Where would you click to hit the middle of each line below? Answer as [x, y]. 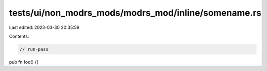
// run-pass [34, 49]
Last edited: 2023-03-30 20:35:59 [44, 27]
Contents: [19, 36]
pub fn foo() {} [24, 62]
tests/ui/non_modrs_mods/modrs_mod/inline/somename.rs [135, 13]
